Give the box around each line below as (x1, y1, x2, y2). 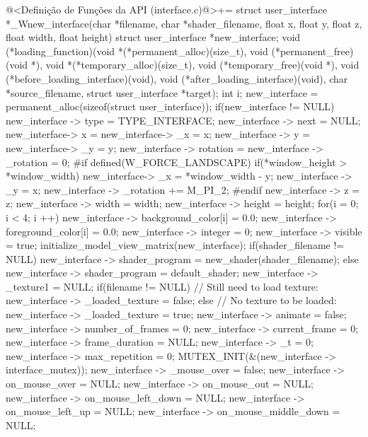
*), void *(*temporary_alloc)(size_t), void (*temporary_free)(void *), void (30, 57, 360, 72)
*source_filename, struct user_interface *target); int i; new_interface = (6, 85, 318, 100)
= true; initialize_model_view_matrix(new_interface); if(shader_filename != (6, 238, 345, 252)
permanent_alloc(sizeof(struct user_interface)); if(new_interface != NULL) (6, 99, 335, 114)
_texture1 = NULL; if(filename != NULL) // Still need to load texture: (6, 279, 318, 293)
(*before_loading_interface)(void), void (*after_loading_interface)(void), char (6, 71, 348, 86)
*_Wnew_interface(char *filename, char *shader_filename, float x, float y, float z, (6, 16, 362, 30)
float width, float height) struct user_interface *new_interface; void (6, 30, 301, 45)
